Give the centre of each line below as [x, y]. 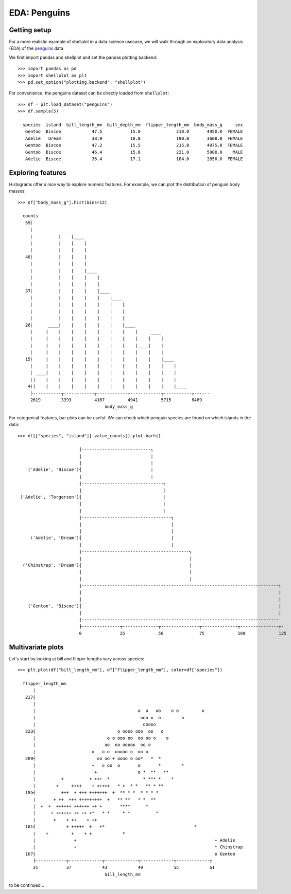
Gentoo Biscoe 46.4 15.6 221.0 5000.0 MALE [134, 152]
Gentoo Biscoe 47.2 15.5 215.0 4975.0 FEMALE [134, 145]
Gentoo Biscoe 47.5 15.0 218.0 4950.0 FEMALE [134, 132]
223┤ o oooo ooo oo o [94, 731]
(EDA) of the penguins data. [37, 48]
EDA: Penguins [40, 13]
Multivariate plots [36, 647]
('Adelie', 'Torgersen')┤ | [93, 497]
